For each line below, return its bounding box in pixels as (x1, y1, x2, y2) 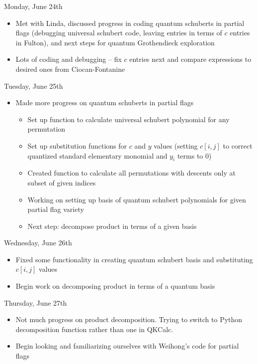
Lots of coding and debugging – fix (15, 54, 122, 64)
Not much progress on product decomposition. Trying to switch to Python (15, 314, 243, 325)
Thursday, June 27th (4, 297, 67, 308)
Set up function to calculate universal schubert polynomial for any (27, 114, 230, 124)
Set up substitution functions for (27, 140, 127, 151)
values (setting (154, 140, 198, 151)
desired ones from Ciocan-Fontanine (15, 63, 125, 74)
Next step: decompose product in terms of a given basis (27, 220, 197, 231)
